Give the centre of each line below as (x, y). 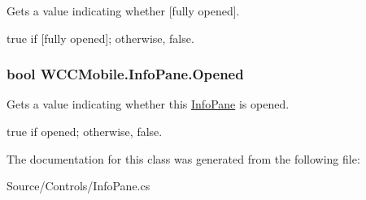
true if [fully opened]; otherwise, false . (100, 38)
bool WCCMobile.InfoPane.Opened (125, 74)
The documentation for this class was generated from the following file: (183, 158)
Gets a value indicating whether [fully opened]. (123, 11)
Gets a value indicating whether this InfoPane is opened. (148, 104)
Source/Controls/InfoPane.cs (78, 186)
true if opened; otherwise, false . (85, 131)
